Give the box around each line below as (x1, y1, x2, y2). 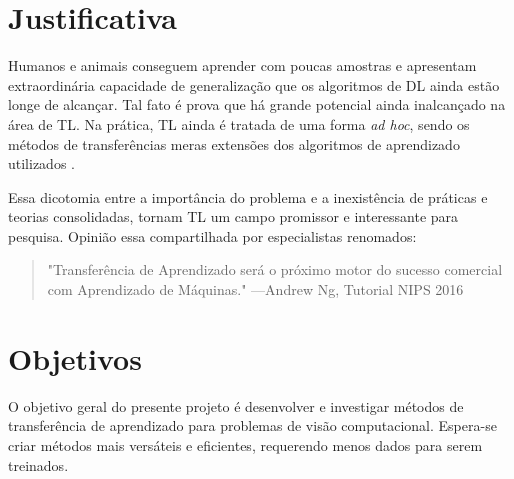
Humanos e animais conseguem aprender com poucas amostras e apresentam (8, 55, 477, 76)
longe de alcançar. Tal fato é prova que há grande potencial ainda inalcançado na (8, 94, 506, 115)
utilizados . (8, 153, 75, 174)
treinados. (8, 454, 69, 475)
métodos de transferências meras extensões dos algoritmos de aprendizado (8, 133, 460, 154)
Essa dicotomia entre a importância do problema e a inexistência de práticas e (8, 186, 488, 207)
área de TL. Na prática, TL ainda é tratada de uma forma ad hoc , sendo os (8, 113, 470, 134)
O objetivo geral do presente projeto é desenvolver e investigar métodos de (8, 395, 464, 416)
